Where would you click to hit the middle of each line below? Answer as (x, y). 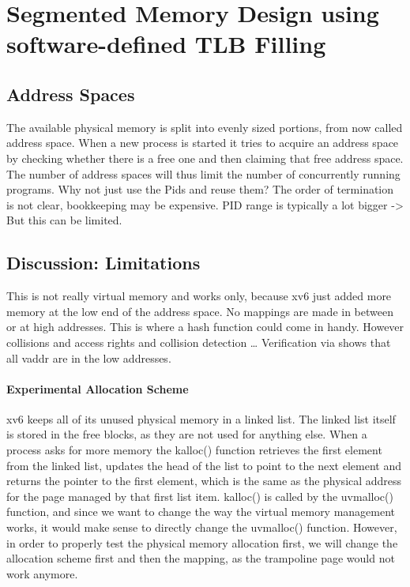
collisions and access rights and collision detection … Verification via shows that (199, 342)
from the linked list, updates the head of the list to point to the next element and (204, 465)
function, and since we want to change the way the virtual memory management (201, 512)
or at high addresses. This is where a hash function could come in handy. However (205, 327)
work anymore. (42, 573)
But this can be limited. (64, 220)
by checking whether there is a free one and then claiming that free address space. (205, 158)
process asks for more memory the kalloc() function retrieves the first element (194, 450)
